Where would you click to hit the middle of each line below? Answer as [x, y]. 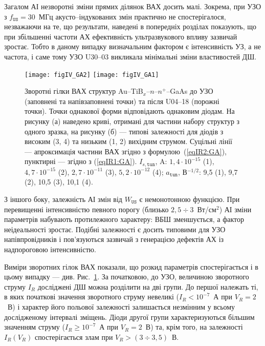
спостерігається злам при [74, 337]
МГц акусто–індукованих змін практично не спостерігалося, [132, 16]
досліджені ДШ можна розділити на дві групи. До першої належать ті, [148, 286]
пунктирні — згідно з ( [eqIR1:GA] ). [81, 161]
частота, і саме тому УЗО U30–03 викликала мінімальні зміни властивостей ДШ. [130, 56]
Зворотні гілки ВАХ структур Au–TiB [84, 91]
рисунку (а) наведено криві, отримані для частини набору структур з [132, 121]
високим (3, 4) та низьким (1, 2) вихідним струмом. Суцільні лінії [128, 141]
